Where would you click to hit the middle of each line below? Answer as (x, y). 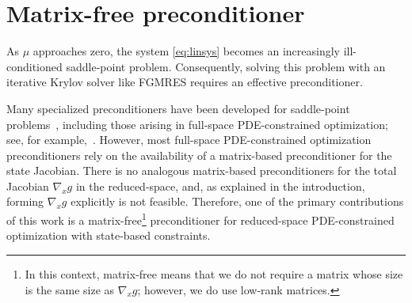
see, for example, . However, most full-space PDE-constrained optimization (189, 140)
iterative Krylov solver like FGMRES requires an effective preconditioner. (185, 82)
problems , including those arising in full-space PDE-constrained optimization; (197, 124)
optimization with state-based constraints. (109, 235)
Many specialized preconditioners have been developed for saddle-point (178, 108)
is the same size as (70, 289)
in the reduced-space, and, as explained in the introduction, (220, 186)
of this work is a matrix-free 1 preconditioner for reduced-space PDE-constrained (200, 219)
